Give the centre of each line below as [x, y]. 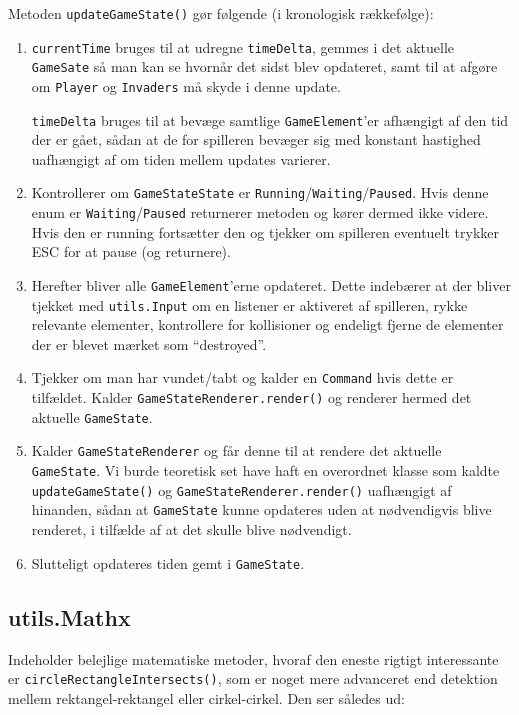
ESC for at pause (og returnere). [131, 251]
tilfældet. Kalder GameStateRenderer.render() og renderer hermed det [251, 397]
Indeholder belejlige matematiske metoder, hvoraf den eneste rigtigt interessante [253, 658]
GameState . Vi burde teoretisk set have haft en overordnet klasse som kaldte [265, 470]
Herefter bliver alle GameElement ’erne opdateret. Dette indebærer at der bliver [271, 284]
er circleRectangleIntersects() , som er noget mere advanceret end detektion [253, 678]
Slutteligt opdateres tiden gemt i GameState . [168, 562]
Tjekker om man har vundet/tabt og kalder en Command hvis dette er [242, 377]
